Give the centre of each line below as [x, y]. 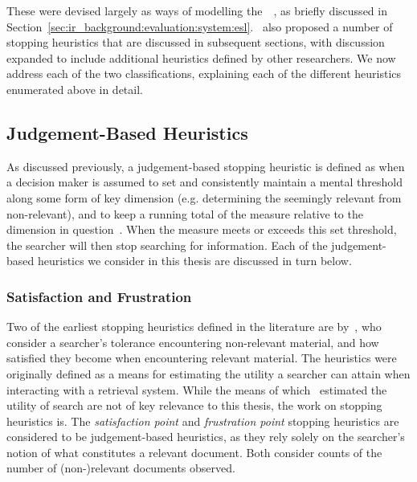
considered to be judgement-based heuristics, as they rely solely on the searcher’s [206, 437]
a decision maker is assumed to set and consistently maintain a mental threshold [204, 182]
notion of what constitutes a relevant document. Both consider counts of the [194, 452]
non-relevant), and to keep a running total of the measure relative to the [185, 213]
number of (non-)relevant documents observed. [121, 468]
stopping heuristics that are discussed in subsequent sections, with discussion [196, 42]
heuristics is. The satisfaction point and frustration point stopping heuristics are [203, 421]
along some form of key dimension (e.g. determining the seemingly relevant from [204, 197]
